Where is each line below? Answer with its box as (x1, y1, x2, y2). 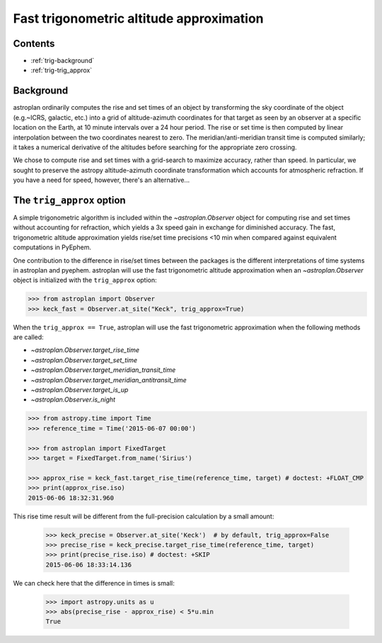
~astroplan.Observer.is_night (30, 395, 116, 404)
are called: (13, 333, 44, 341)
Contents (13, 38, 55, 50)
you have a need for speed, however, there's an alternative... (13, 176, 190, 184)
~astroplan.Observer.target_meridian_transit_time (30, 365, 176, 375)
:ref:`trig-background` (30, 57, 95, 65)
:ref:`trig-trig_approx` (30, 66, 93, 74)
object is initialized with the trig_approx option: (13, 276, 157, 285)
